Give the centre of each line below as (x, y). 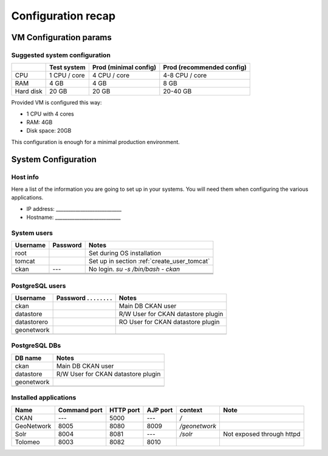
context (191, 410)
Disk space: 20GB (49, 131)
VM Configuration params (62, 37)
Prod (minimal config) (124, 67)
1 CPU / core (67, 75)
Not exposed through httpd (261, 434)
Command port (80, 410)
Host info (25, 177)
